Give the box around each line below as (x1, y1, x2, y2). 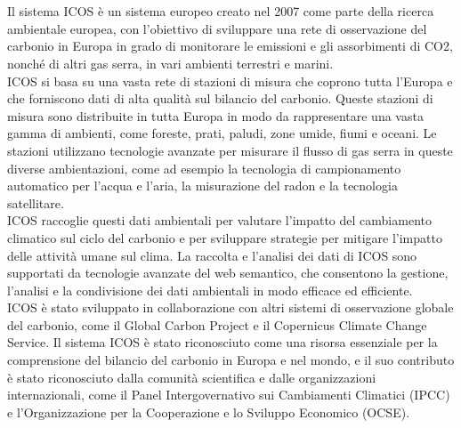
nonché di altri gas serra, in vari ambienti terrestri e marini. (7, 53, 334, 72)
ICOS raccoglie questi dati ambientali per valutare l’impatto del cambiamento (7, 211, 432, 230)
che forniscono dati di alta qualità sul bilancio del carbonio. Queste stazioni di (7, 89, 433, 108)
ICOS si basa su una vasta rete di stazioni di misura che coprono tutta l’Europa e (7, 71, 453, 90)
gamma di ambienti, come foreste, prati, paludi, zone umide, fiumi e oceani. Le (7, 124, 437, 142)
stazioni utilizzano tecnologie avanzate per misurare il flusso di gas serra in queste (7, 141, 453, 159)
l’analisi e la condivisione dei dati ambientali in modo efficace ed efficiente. (7, 280, 413, 299)
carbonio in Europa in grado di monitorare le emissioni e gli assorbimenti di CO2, (7, 36, 453, 55)
